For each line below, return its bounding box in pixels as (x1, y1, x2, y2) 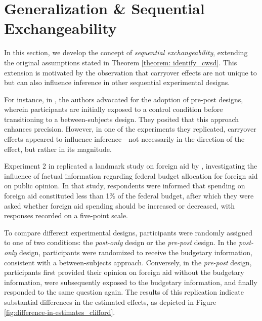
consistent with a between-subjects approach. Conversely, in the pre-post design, (4, 257, 252, 267)
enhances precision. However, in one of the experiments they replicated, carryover (4, 124, 256, 134)
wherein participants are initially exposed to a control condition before (4, 104, 223, 114)
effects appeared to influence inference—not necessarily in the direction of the (4, 134, 245, 144)
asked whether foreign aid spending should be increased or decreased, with (4, 200, 235, 211)
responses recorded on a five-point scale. (4, 210, 128, 221)
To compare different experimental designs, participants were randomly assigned (4, 227, 252, 237)
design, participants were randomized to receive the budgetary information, (19, 247, 252, 257)
